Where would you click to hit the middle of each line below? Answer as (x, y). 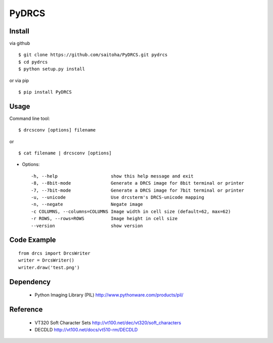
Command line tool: (30, 118)
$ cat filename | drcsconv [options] (65, 153)
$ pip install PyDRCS (45, 92)
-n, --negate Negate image (87, 204)
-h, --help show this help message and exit (112, 176)
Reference (26, 309)
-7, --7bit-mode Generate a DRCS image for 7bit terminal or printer (138, 190)
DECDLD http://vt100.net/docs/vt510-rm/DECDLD (86, 330)
